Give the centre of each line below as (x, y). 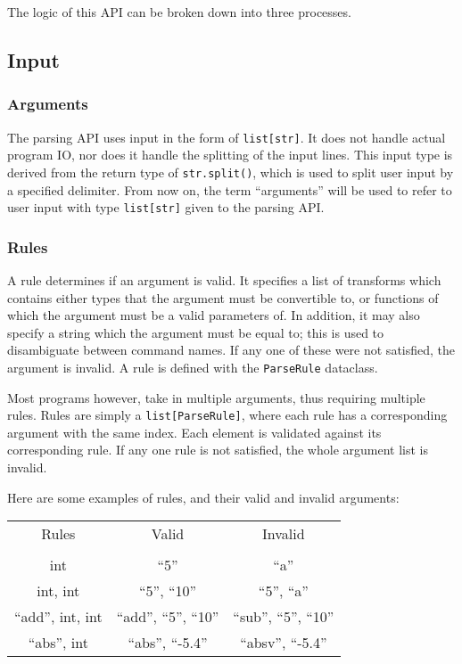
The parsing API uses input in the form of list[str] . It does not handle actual (227, 137)
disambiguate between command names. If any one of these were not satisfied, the (231, 350)
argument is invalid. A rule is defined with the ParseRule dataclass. (193, 367)
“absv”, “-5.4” (284, 643)
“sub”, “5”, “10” (284, 617)
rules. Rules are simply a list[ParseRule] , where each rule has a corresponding (227, 415)
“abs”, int (58, 643)
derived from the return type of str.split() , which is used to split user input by (231, 172)
